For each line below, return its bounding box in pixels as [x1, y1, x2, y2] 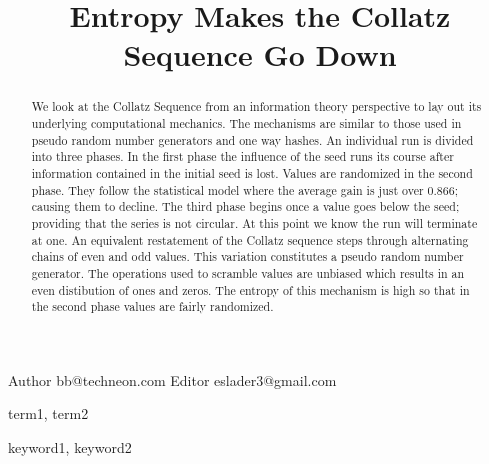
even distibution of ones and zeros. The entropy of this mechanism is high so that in [31, 281, 470, 298]
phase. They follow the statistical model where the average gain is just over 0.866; [31, 181, 458, 198]
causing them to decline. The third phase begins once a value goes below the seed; [31, 198, 460, 215]
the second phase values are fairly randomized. [31, 298, 274, 315]
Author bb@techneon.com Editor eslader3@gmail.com [8, 369, 337, 390]
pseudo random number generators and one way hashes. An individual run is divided [31, 131, 474, 148]
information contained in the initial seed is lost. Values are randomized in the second [31, 164, 473, 181]
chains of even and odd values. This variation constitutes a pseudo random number [31, 248, 464, 265]
